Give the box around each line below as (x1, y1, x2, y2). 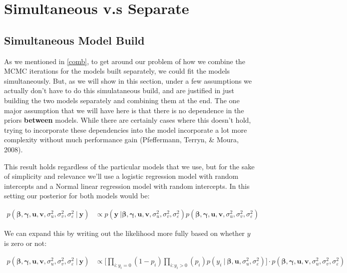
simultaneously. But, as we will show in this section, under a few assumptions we (4, 75, 252, 86)
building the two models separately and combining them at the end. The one (4, 95, 240, 105)
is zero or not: (4, 237, 47, 248)
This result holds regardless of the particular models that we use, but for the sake (4, 161, 255, 171)
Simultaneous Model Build (4, 32, 145, 48)
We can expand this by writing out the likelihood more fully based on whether (4, 227, 245, 238)
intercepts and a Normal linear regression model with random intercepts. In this (4, 180, 250, 191)
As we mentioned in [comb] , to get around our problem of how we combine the (4, 56, 245, 66)
